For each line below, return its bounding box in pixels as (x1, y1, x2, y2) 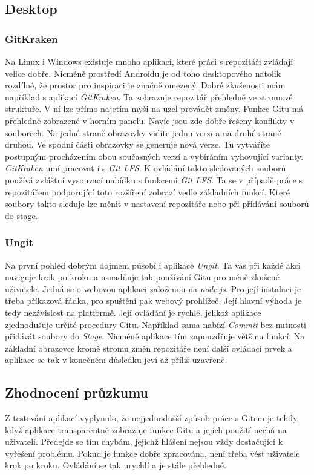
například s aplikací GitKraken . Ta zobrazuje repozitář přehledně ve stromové (5, 90, 293, 103)
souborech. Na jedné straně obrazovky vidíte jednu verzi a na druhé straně (5, 126, 281, 139)
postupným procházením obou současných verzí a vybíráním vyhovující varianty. (5, 149, 304, 162)
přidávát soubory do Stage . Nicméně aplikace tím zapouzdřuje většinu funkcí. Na (5, 330, 305, 342)
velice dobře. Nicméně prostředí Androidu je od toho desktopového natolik (5, 67, 281, 79)
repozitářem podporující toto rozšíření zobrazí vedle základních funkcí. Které (5, 185, 290, 198)
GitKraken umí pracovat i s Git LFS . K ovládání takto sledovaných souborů (5, 162, 286, 174)
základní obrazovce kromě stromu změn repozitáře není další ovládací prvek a (5, 341, 292, 354)
